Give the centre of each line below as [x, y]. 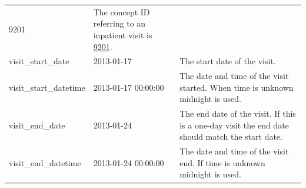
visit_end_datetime [45, 162]
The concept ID [122, 11]
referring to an [119, 23]
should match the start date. [231, 136]
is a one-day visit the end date [234, 125]
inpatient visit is [123, 34]
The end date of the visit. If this [238, 113]
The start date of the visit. [228, 61]
